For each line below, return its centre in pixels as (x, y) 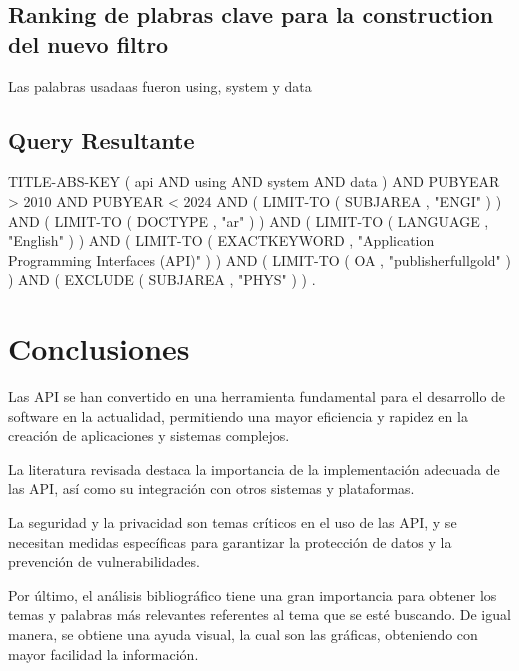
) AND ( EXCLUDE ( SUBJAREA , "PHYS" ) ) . (162, 279)
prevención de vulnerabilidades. (104, 561)
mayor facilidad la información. (103, 653)
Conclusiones (99, 348)
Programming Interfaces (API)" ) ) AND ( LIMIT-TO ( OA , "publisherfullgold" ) (259, 259)
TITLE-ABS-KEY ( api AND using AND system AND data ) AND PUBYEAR (254, 181)
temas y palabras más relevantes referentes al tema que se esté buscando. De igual (259, 614)
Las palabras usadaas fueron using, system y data (160, 85)
